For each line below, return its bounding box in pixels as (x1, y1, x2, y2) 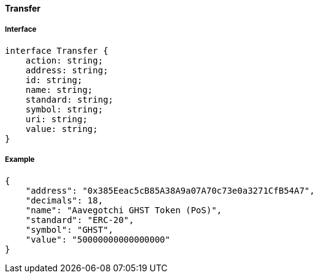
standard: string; (25, 94, 114, 104)
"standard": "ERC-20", (25, 214, 134, 225)
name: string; (25, 84, 93, 95)
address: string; (25, 65, 108, 75)
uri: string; (25, 114, 88, 124)
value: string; (25, 123, 98, 134)
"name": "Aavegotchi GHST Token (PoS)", (25, 205, 222, 215)
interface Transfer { (5, 45, 108, 56)
